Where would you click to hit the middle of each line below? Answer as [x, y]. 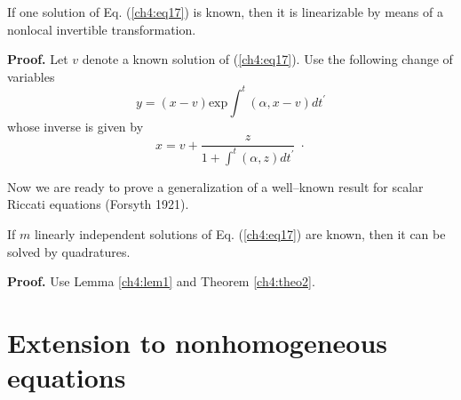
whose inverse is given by [76, 126]
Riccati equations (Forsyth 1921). [98, 204]
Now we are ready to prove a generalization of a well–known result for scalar [215, 186]
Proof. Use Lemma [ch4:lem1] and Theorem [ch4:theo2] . [161, 281]
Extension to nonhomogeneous [198, 343]
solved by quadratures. [69, 251]
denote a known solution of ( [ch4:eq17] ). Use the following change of [267, 59]
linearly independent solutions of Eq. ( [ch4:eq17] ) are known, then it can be [240, 234]
